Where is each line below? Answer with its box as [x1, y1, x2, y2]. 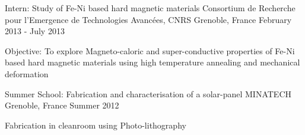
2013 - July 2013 [5, 25, 65, 37]
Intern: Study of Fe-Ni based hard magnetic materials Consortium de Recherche [5, 2, 296, 14]
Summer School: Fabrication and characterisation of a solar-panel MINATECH [5, 87, 292, 100]
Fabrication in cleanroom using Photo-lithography [5, 118, 186, 131]
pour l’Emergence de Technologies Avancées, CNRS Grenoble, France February [5, 13, 292, 25]
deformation [5, 67, 49, 80]
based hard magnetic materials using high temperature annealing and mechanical [5, 56, 300, 68]
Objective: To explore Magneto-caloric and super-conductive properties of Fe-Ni [5, 44, 295, 57]
